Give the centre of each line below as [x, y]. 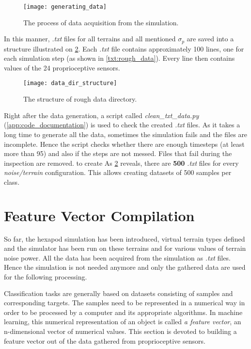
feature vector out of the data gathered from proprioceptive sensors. [105, 340]
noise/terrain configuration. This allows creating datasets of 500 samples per [118, 172]
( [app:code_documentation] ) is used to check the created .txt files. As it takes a [122, 125]
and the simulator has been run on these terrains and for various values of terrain [125, 248]
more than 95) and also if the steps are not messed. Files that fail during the [118, 153]
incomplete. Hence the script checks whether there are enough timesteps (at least [124, 144]
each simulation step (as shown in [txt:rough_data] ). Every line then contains [119, 58]
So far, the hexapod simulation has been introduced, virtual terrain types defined [125, 238]
